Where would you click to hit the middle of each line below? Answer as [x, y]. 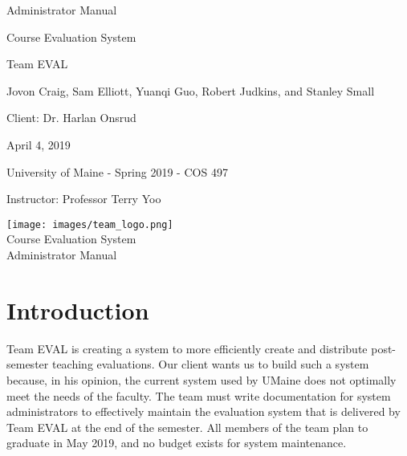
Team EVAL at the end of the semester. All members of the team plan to [187, 427]
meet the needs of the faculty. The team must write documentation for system [199, 395]
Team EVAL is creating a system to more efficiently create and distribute [187, 348]
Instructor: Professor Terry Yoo [84, 199]
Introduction [78, 309]
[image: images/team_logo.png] [90, 224]
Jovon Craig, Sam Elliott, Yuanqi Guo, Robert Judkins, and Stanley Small [191, 90]
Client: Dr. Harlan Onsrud [71, 118]
